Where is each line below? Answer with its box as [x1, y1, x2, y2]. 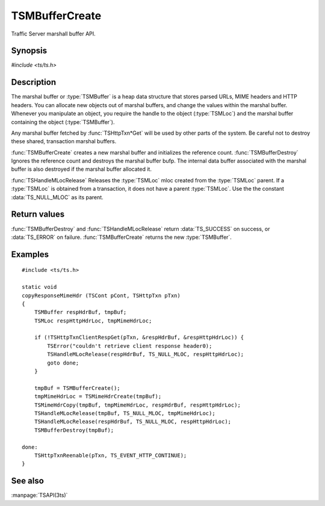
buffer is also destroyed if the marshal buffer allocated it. [11, 165, 152, 173]
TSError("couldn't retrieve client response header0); [47, 342, 212, 349]
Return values [11, 209, 65, 220]
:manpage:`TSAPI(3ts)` [11, 492, 68, 499]
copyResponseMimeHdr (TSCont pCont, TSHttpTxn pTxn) [22, 292, 181, 299]
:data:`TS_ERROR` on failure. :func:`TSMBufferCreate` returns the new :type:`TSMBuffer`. [11, 233, 232, 241]
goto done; [47, 359, 79, 366]
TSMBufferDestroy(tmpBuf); [34, 427, 114, 433]
